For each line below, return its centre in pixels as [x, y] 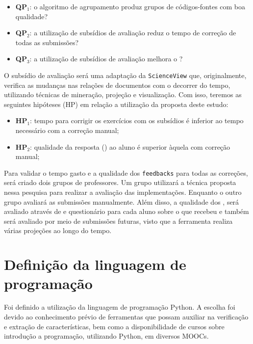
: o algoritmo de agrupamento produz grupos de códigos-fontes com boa [138, 6]
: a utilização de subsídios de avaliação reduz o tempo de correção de [133, 33]
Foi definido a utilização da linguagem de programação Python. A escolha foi [120, 307]
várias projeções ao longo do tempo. [58, 230]
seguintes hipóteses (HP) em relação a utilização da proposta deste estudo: [116, 104]
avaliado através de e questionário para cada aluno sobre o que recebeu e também [126, 211]
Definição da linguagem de [95, 264]
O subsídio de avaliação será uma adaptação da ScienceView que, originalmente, [125, 75]
